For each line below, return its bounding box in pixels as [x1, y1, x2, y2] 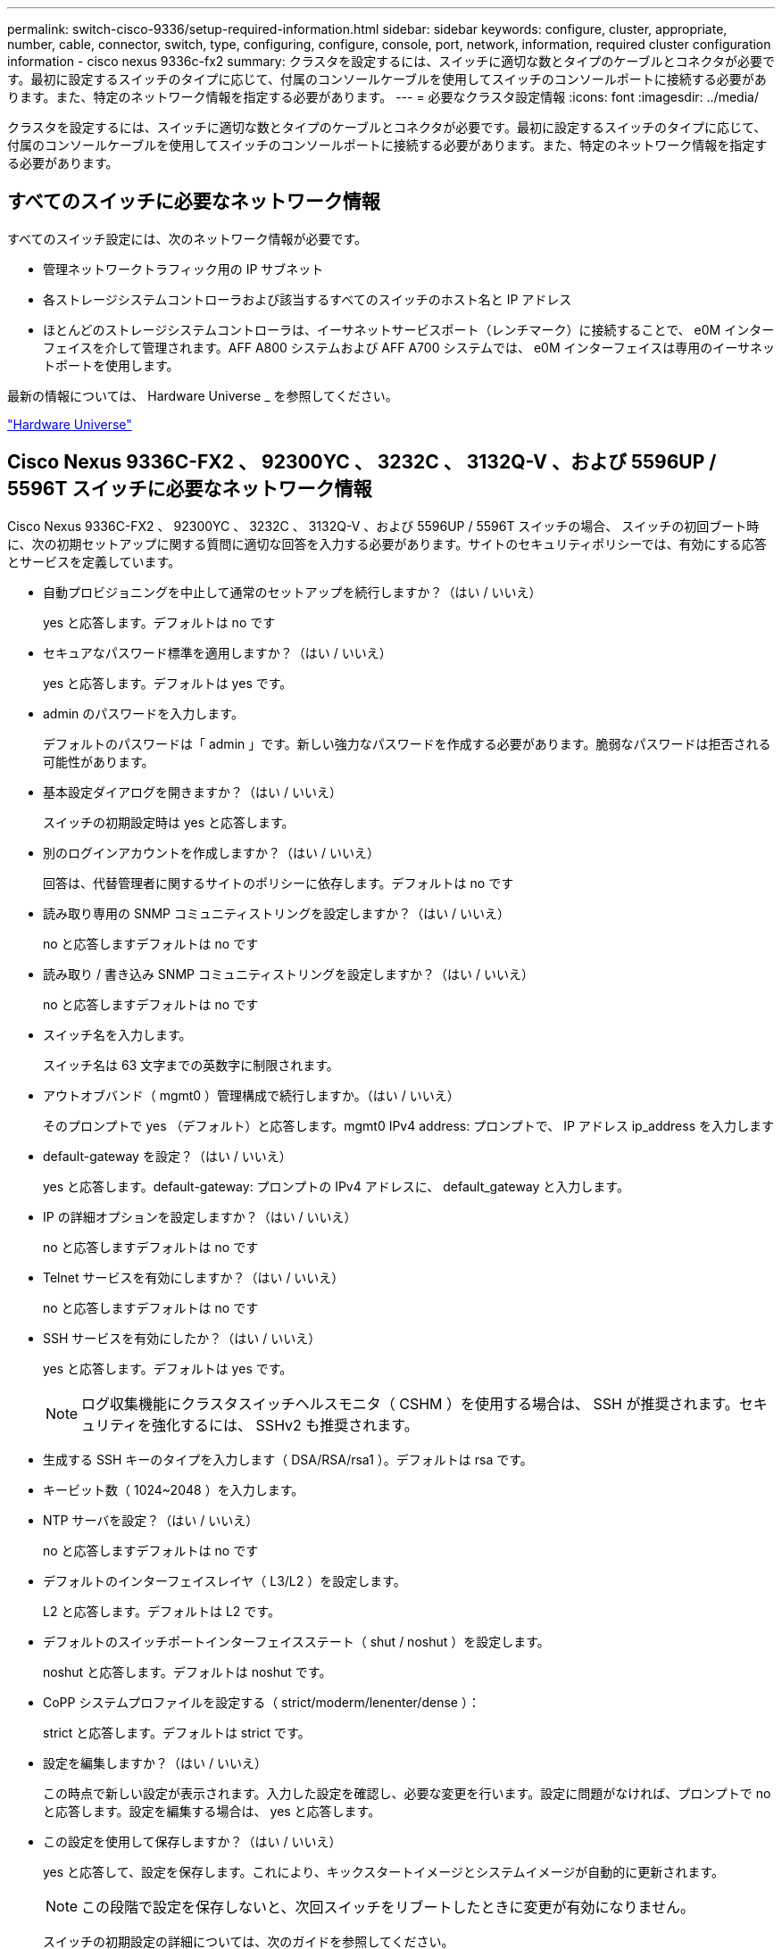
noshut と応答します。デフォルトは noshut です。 [43, 1663, 332, 1679]
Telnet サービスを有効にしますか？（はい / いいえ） [43, 1269, 345, 1285]
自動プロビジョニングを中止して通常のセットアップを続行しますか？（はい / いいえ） [43, 584, 542, 600]
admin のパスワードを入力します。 [43, 705, 244, 721]
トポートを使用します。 [43, 357, 179, 373]
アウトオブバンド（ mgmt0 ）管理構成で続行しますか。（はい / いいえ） [43, 1087, 460, 1103]
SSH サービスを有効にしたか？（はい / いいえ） [43, 1330, 321, 1346]
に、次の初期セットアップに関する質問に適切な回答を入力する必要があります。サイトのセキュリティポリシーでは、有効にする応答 [7, 535, 767, 552]
